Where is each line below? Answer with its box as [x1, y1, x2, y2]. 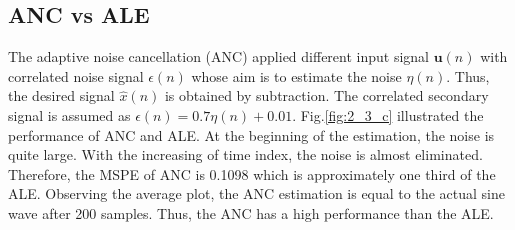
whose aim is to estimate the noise [191, 65, 402, 86]
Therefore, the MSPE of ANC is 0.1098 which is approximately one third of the [8, 163, 496, 184]
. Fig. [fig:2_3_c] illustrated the [292, 104, 484, 125]
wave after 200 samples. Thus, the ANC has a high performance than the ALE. [8, 202, 494, 223]
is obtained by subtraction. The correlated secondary [164, 85, 489, 106]
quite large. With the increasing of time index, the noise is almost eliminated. [8, 144, 483, 165]
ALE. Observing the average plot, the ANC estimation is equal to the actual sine [8, 183, 505, 204]
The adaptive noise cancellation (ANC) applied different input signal [8, 46, 429, 67]
